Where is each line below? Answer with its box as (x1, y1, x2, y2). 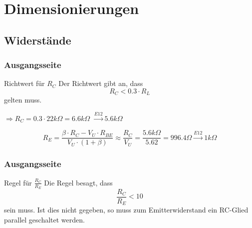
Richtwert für (4, 78, 45, 88)
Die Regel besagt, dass (44, 177, 113, 187)
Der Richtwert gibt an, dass (58, 78, 143, 88)
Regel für (4, 177, 32, 187)
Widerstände (4, 32, 71, 47)
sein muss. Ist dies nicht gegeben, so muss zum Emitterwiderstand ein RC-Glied (4, 204, 249, 215)
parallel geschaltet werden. (4, 214, 85, 225)
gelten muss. (4, 94, 42, 105)
